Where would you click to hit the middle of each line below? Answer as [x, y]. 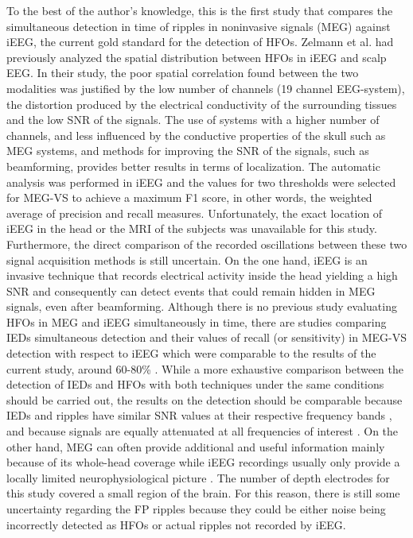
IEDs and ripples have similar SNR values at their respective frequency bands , [199, 415]
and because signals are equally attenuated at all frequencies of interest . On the [203, 431]
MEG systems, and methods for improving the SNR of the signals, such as [188, 151]
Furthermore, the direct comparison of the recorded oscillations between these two [207, 244]
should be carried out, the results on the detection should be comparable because [205, 399]
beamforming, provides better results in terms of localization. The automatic [193, 166]
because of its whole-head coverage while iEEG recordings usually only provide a [203, 462]
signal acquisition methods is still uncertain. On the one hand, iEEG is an [187, 259]
